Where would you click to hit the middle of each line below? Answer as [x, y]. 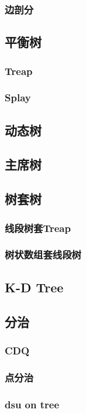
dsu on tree [32, 404]
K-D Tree [34, 287]
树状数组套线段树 [43, 255]
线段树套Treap [38, 228]
